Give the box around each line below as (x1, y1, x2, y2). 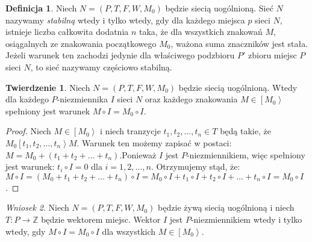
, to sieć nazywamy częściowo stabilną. (30, 60, 172, 73)
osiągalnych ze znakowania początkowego (5, 37, 157, 49)
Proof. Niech (5, 125, 51, 137)
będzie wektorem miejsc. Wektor (41, 213, 161, 225)
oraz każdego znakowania (145, 93, 238, 105)
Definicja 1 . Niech (5, 2, 77, 14)
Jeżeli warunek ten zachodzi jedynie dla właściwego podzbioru (5, 49, 235, 61)
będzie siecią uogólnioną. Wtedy (178, 81, 298, 93)
